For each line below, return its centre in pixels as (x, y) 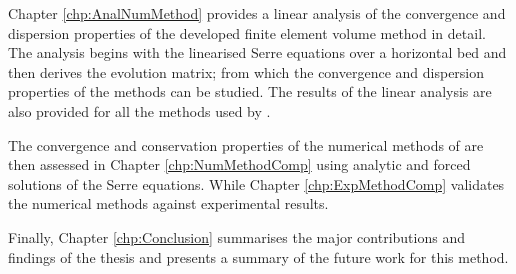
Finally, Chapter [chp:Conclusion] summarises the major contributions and (236, 236)
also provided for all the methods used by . (139, 110)
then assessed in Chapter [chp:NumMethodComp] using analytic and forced (239, 164)
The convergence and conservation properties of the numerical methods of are (246, 144)
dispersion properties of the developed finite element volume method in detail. (247, 32)
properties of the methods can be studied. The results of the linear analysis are (250, 91)
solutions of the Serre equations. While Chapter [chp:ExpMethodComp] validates (256, 183)
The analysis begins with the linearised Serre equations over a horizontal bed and (257, 52)
